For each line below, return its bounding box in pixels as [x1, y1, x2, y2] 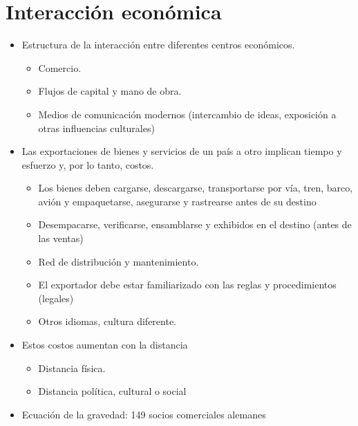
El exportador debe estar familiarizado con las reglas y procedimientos [38, 277, 337, 292]
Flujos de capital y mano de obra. [38, 84, 182, 98]
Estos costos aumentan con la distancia [21, 337, 188, 352]
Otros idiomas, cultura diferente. [38, 314, 176, 328]
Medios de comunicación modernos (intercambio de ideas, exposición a [38, 106, 337, 121]
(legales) [38, 290, 74, 305]
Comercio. [38, 60, 82, 75]
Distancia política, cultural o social [38, 384, 187, 398]
